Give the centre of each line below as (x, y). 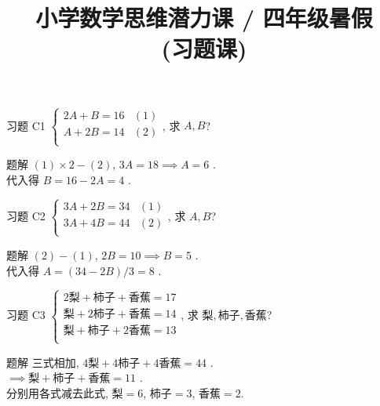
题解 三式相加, (43, 362)
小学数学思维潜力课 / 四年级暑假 (204, 18)
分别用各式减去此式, (57, 392)
